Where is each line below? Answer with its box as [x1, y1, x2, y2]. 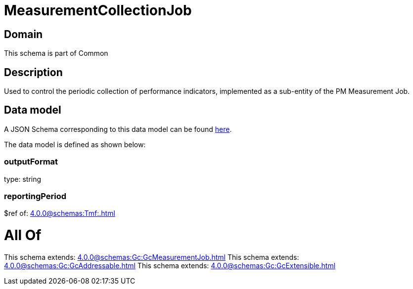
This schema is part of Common [4, 49, 108, 58]
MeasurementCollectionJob [4, 2, 192, 19]
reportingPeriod [4, 191, 67, 201]
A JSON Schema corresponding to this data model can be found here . [4, 124, 232, 133]
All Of [4, 227, 42, 244]
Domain [4, 28, 43, 41]
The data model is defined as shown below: [4, 140, 146, 149]
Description [4, 66, 63, 79]
